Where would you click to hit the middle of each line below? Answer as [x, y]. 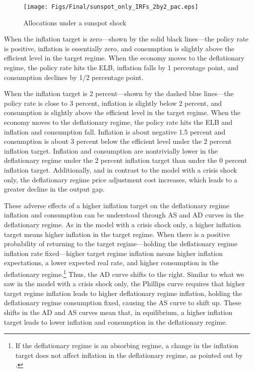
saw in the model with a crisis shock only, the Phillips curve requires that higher [125, 284]
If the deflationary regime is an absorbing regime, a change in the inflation [127, 345]
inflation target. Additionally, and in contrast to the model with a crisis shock [120, 169]
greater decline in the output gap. [54, 189]
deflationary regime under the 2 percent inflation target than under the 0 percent [126, 160]
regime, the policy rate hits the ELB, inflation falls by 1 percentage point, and [121, 68]
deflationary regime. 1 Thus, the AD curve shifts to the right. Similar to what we [124, 273]
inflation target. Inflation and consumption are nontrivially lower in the [111, 150]
